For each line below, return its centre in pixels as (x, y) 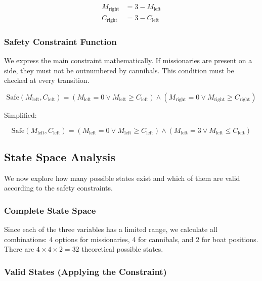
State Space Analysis (60, 156)
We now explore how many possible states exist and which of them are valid (122, 178)
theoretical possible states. (122, 249)
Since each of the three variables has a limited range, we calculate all (111, 229)
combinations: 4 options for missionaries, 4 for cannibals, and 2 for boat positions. (131, 239)
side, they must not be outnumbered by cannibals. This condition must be (119, 70)
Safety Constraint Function (60, 41)
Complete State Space (50, 210)
